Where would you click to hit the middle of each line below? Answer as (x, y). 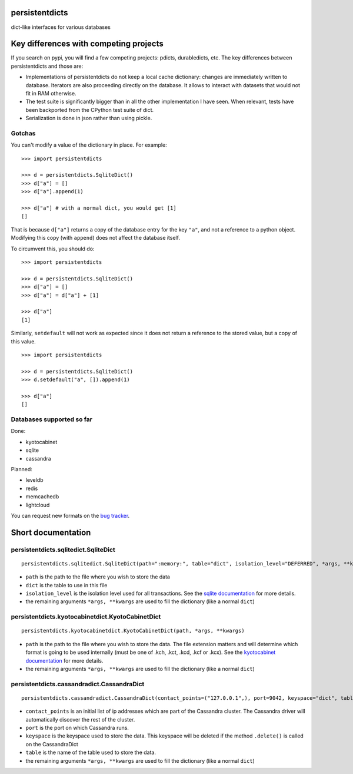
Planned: (21, 469)
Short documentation (51, 532)
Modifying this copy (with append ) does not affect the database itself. (96, 238)
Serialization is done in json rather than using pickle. (89, 118)
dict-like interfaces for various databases (61, 27)
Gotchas (23, 133)
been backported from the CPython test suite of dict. (90, 110)
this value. (24, 341)
